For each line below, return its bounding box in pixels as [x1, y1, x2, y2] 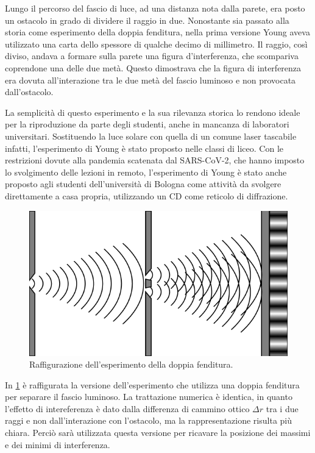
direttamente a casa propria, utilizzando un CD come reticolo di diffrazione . [5, 189, 288, 202]
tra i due [266, 402, 299, 415]
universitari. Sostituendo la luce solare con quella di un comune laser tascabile [5, 129, 297, 142]
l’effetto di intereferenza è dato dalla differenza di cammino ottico [5, 402, 250, 415]
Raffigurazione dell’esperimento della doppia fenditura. [29, 358, 233, 371]
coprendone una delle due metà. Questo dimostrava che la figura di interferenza [5, 61, 302, 74]
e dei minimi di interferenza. [5, 438, 110, 451]
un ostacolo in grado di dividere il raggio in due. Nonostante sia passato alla [5, 13, 289, 26]
